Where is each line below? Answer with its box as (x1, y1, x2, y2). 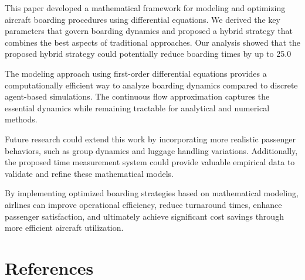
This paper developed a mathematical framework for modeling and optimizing (5, 2, 286, 13)
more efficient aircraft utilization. (5, 221, 124, 234)
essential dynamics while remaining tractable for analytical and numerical (5, 101, 270, 114)
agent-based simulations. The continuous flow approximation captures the (5, 90, 270, 103)
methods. (5, 113, 38, 125)
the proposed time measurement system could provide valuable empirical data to (5, 156, 295, 168)
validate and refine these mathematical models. (5, 167, 174, 179)
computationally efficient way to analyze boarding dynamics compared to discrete (5, 78, 298, 91)
